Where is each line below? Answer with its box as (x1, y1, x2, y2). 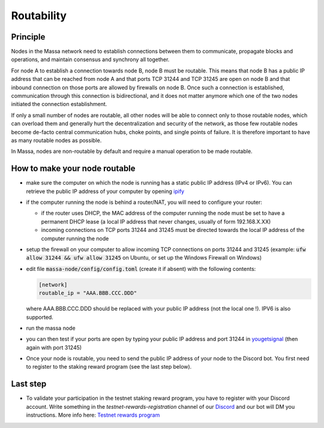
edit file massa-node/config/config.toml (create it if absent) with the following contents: (26, 265, 256, 272)
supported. (26, 314, 53, 321)
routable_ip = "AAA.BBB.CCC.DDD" (38, 290, 137, 297)
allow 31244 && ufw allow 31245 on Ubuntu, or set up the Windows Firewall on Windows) (26, 254, 262, 261)
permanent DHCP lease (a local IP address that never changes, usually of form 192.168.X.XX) (41, 218, 271, 225)
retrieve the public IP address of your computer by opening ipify (26, 188, 185, 195)
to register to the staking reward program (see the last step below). (26, 363, 192, 370)
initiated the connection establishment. (11, 101, 107, 108)
